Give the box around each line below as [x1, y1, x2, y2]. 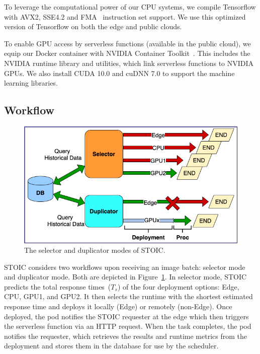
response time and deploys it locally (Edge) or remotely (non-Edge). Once [4, 301, 232, 312]
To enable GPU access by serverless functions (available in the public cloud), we [4, 38, 251, 48]
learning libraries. [4, 78, 58, 88]
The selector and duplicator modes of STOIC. [24, 245, 165, 255]
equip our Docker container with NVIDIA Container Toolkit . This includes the [4, 48, 250, 58]
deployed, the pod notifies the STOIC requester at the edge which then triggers [4, 311, 249, 321]
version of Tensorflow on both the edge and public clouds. [4, 21, 182, 32]
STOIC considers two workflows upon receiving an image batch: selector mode [4, 261, 245, 272]
